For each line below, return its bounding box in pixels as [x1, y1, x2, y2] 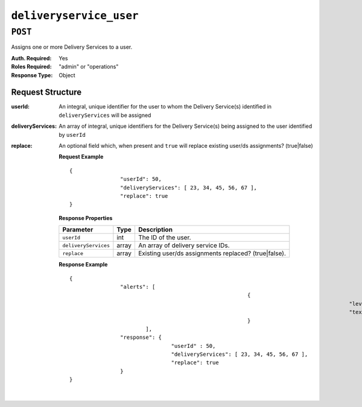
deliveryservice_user [11, 9, 139, 22]
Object [59, 71, 75, 78]
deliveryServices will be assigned [59, 112, 151, 119]
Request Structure [11, 87, 82, 98]
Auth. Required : [11, 54, 52, 62]
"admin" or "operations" [59, 63, 119, 71]
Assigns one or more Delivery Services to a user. [11, 43, 133, 51]
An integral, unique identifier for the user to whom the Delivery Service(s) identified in [59, 103, 271, 110]
